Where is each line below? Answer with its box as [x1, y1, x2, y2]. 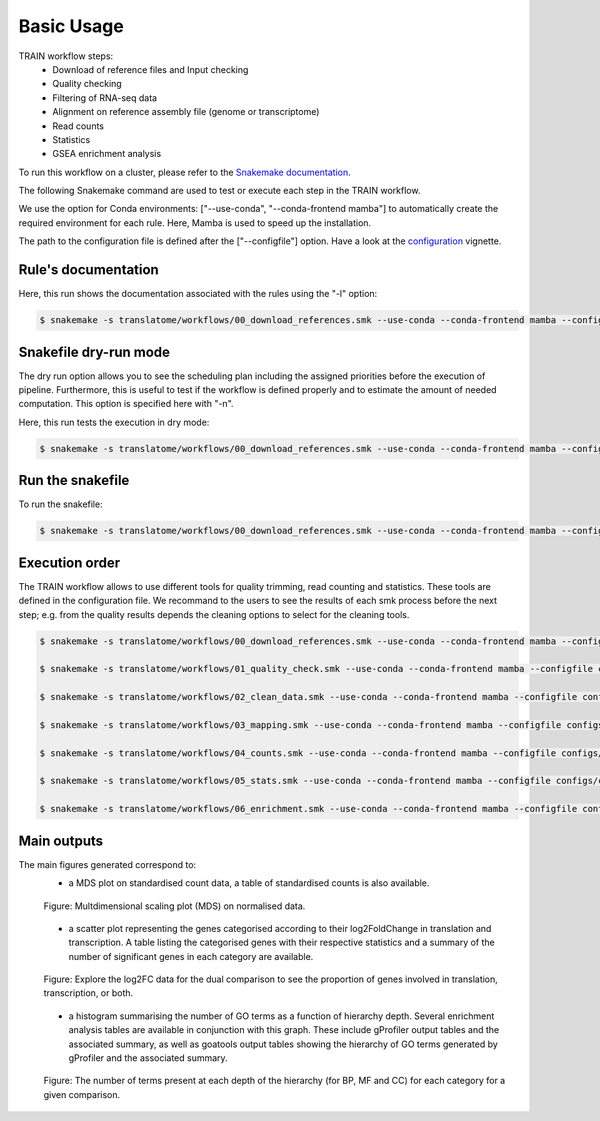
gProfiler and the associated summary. [68, 1052, 229, 1064]
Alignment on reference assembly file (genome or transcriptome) [52, 106, 320, 118]
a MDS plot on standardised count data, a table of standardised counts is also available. [68, 877, 430, 889]
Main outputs [18, 832, 104, 849]
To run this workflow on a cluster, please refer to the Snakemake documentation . [18, 166, 351, 178]
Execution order [18, 554, 120, 571]
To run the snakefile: [18, 498, 104, 510]
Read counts [52, 120, 105, 132]
